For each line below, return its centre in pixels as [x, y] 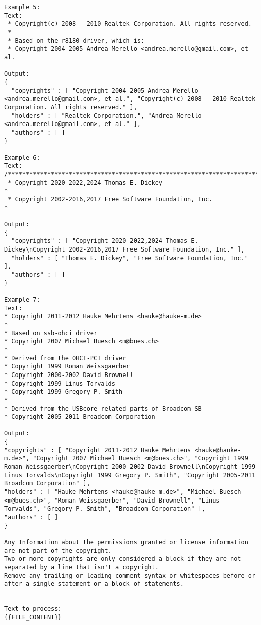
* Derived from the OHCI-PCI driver [65, 358]
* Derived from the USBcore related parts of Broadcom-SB [103, 408]
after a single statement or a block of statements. [94, 584]
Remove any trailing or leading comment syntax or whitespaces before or [130, 576]
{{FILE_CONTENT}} [33, 617]
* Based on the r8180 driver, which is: [76, 40]
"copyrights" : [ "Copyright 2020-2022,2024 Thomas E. [105, 241]
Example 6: [22, 157]
